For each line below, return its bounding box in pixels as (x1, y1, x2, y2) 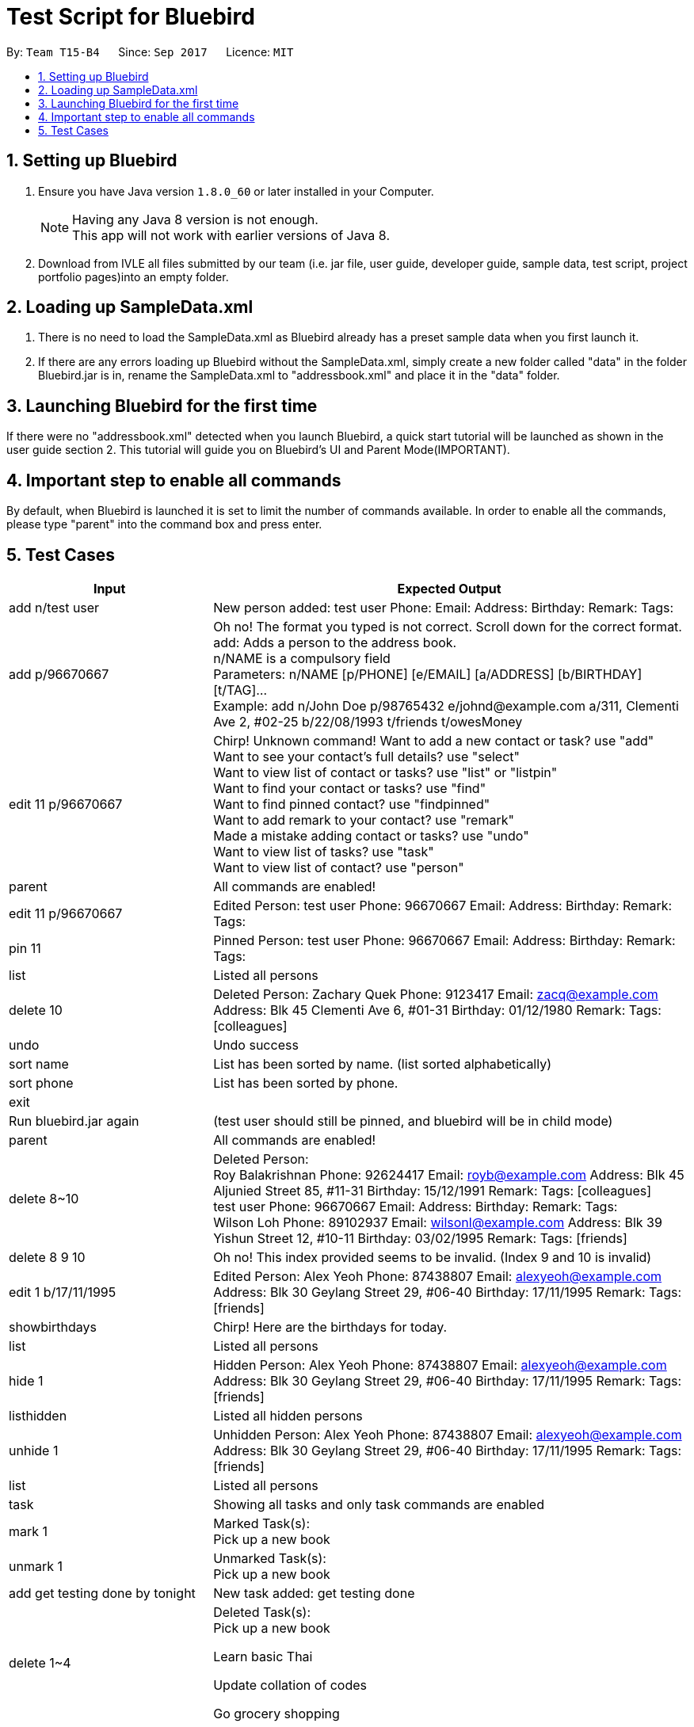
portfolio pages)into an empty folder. (38, 269, 229, 284)
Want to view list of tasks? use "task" (213, 843, 434, 860)
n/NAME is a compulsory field (213, 650, 391, 666)
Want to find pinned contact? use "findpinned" (213, 795, 490, 812)
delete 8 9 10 (9, 1249, 86, 1265)
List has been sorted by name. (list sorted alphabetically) (213, 1055, 552, 1072)
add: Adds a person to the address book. (213, 634, 457, 650)
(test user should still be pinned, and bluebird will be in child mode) (213, 1112, 613, 1129)
